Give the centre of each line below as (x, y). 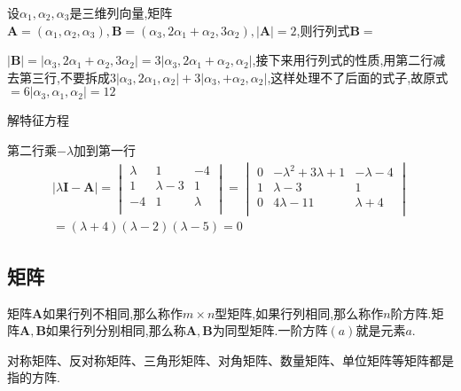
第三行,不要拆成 (64, 77)
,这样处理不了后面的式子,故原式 (358, 77)
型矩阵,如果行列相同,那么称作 (299, 313)
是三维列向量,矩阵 (121, 12)
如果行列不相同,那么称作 (113, 313)
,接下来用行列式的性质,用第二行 (343, 60)
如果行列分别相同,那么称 (116, 330)
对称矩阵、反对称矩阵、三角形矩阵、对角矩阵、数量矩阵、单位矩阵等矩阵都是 (230, 360)
